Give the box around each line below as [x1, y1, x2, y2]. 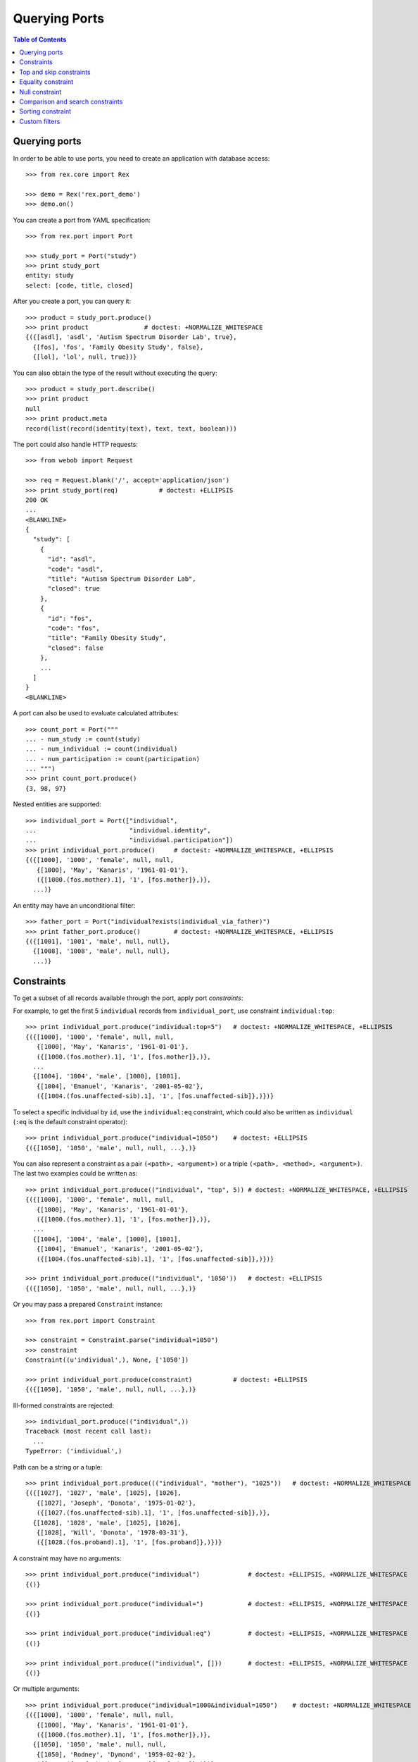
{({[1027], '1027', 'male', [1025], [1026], [25, 1489, 182, 1497]
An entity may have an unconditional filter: [13, 901, 136, 909]
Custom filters [19, 117, 61, 125]
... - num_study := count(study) [25, 735, 141, 743]
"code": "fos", [47, 624, 100, 632]
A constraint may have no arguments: [13, 1554, 122, 1563]
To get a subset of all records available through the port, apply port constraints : [13, 994, 243, 1002]
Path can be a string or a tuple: [13, 1462, 103, 1471]
